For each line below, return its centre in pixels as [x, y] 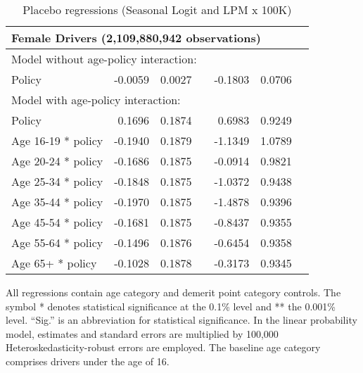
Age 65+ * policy [54, 263]
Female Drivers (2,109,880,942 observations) [136, 38]
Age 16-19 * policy [57, 140]
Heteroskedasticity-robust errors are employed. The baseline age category [163, 347]
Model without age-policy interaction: [104, 59]
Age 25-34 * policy [57, 181]
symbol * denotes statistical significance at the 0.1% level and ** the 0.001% [171, 306]
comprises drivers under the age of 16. [88, 361]
